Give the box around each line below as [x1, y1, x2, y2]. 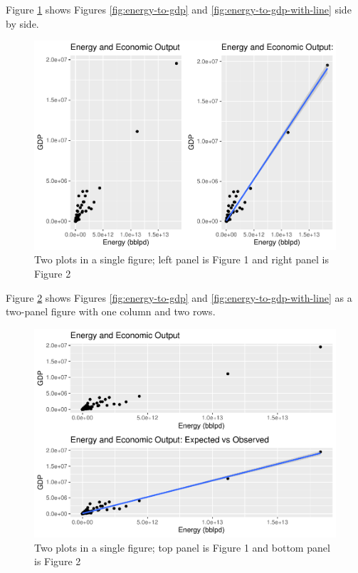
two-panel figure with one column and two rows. [6, 304, 216, 319]
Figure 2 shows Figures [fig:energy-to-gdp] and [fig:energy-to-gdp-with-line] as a [6, 290, 352, 305]
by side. [6, 16, 39, 31]
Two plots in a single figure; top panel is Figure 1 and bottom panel [34, 540, 330, 554]
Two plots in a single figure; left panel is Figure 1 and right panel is [34, 252, 330, 267]
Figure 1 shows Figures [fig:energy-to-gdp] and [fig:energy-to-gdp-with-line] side [6, 2, 352, 16]
